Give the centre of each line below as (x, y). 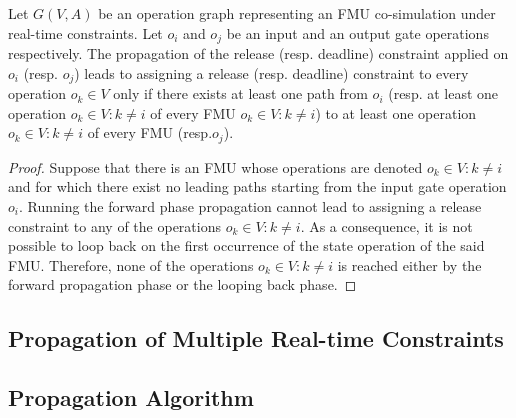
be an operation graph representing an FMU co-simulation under (297, 13)
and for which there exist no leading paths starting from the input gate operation (257, 186)
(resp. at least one (443, 93)
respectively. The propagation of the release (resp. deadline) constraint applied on (258, 53)
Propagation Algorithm (131, 397)
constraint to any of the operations (114, 225)
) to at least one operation (396, 112)
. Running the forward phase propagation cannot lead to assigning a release (250, 205)
